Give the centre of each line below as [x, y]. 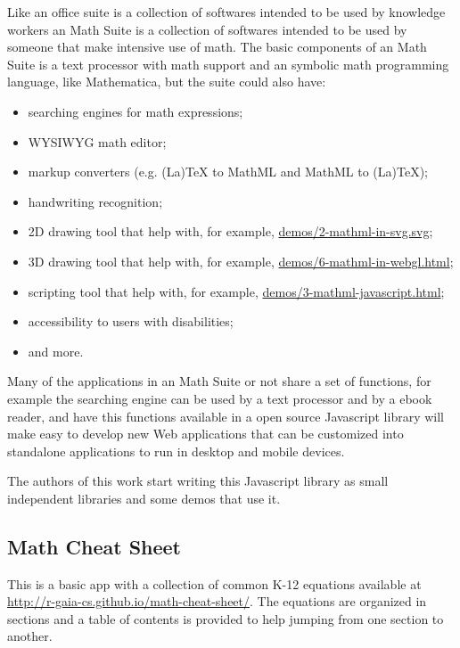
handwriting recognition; [95, 201]
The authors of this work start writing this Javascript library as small [198, 481]
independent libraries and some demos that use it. [144, 498]
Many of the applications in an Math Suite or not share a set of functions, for [219, 381]
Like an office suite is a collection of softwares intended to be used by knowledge [226, 12]
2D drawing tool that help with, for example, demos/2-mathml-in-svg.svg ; [230, 231]
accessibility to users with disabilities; [131, 321]
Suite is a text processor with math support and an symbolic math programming [228, 64]
